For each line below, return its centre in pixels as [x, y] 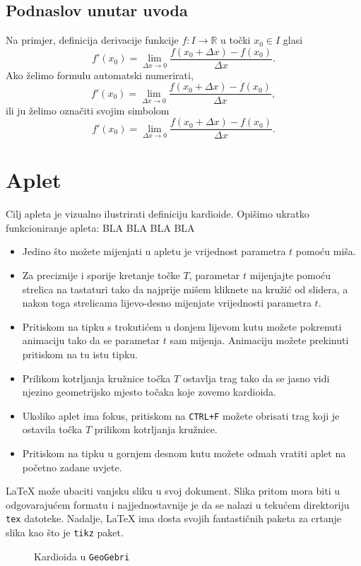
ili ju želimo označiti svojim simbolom [88, 110]
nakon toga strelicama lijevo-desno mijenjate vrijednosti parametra [167, 303]
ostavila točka [52, 429]
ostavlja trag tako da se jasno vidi [256, 378]
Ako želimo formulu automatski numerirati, [100, 75]
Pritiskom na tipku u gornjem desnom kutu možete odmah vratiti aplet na [184, 453]
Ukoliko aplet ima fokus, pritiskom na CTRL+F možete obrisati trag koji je [181, 415]
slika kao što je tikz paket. [65, 532]
